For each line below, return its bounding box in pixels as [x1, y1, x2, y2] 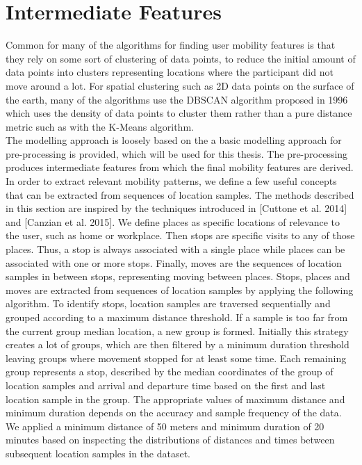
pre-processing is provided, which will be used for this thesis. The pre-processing [6, 146, 348, 161]
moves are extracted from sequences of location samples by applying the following [6, 282, 354, 297]
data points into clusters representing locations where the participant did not [6, 65, 334, 79]
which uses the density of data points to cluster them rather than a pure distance [6, 106, 352, 120]
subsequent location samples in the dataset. [6, 446, 190, 460]
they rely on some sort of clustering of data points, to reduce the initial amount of [6, 51, 356, 65]
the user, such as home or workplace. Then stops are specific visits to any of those [6, 228, 355, 243]
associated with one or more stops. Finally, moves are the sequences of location [6, 255, 342, 270]
